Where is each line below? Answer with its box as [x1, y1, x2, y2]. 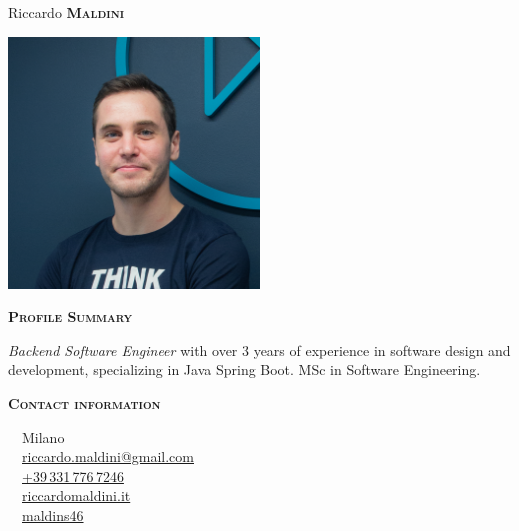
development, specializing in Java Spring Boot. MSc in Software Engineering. [8, 359, 481, 380]
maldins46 [22, 504, 84, 525]
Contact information [8, 392, 161, 413]
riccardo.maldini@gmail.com [22, 446, 194, 467]
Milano [21, 426, 65, 447]
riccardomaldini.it [22, 485, 131, 506]
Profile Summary [8, 306, 133, 327]
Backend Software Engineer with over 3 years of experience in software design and [8, 339, 511, 360]
